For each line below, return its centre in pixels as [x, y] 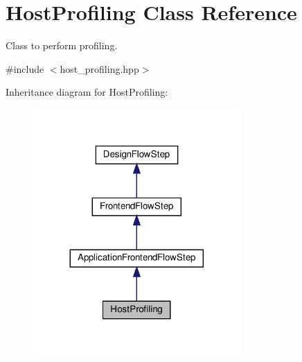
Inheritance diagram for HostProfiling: [87, 92]
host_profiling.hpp [99, 68]
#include [25, 68]
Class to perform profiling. [62, 45]
